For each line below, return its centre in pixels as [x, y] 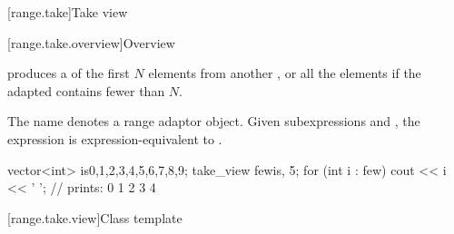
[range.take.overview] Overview [91, 42]
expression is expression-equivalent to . [115, 138]
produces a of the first [69, 73]
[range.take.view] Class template [95, 217]
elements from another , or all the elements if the [285, 73]
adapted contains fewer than [86, 90]
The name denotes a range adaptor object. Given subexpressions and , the [214, 121]
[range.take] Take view [68, 12]
